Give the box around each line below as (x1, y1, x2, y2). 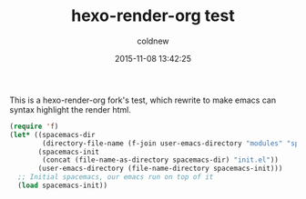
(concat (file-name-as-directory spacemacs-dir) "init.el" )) (42, 155, 280, 164)
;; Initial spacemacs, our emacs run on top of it (17, 173, 214, 182)
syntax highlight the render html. (9, 104, 132, 114)
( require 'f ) (9, 122, 59, 131)
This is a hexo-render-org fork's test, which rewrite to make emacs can (9, 95, 276, 105)
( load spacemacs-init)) (17, 181, 107, 191)
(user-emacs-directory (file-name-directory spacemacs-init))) (37, 164, 283, 174)
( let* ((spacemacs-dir (9, 130, 96, 139)
